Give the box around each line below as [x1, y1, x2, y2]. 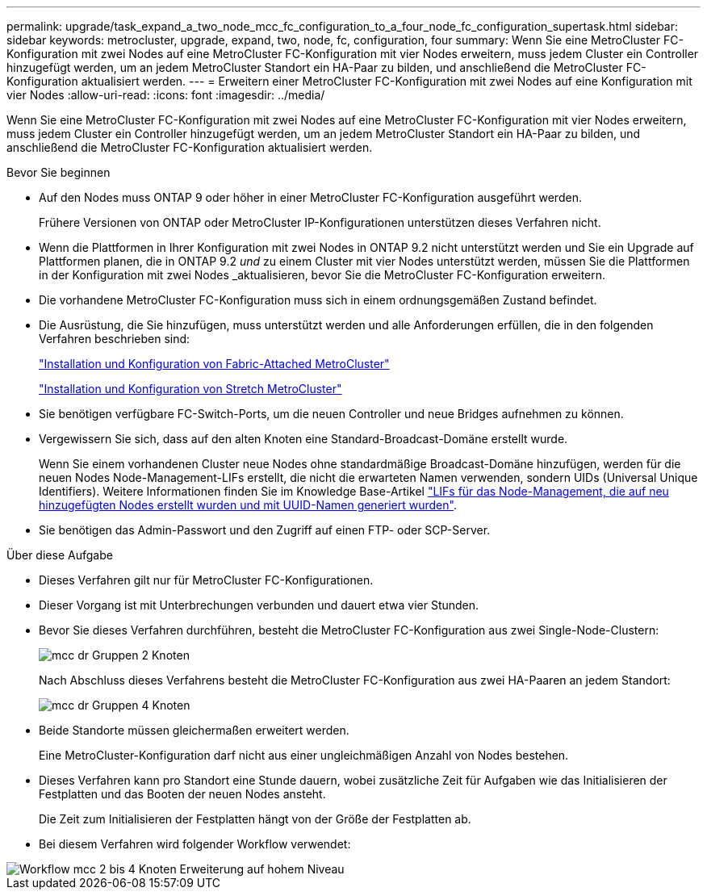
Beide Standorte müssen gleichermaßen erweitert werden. [39, 723, 349, 737]
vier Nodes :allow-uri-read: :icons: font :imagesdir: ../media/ [6, 88, 325, 102]
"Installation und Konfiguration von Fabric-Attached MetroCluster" [39, 357, 390, 371]
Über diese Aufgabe [6, 548, 113, 562]
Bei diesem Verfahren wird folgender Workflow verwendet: [39, 837, 351, 851]
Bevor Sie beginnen [6, 165, 111, 179]
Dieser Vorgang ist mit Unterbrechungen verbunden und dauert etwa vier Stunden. [39, 598, 479, 612]
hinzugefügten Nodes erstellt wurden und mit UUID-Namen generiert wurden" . [39, 498, 457, 512]
